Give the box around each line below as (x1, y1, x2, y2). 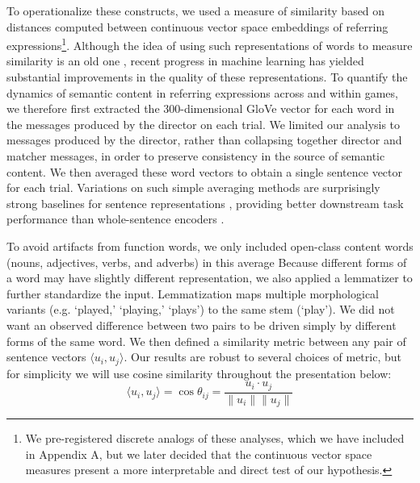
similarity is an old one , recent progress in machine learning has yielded (6, 52, 364, 69)
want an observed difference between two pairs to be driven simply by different (6, 316, 397, 333)
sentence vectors (6, 348, 86, 365)
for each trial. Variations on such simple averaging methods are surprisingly (6, 179, 380, 196)
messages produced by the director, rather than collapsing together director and (6, 131, 402, 148)
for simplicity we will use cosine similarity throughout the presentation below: (6, 364, 392, 381)
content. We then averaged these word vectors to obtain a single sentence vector (6, 163, 402, 180)
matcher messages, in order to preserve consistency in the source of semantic (6, 148, 385, 164)
